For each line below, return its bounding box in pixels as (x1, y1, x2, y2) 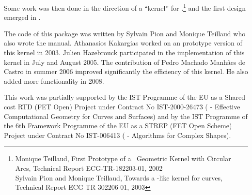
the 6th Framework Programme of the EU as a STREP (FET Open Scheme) (4, 120, 232, 131)
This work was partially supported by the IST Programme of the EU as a (4, 92, 223, 102)
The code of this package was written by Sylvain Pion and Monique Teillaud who (4, 28, 246, 38)
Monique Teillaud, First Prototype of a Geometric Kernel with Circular (15, 153, 231, 164)
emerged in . (4, 12, 41, 22)
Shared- (224, 92, 248, 102)
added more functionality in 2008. (4, 75, 104, 86)
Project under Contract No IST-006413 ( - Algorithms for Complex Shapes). (4, 130, 231, 140)
